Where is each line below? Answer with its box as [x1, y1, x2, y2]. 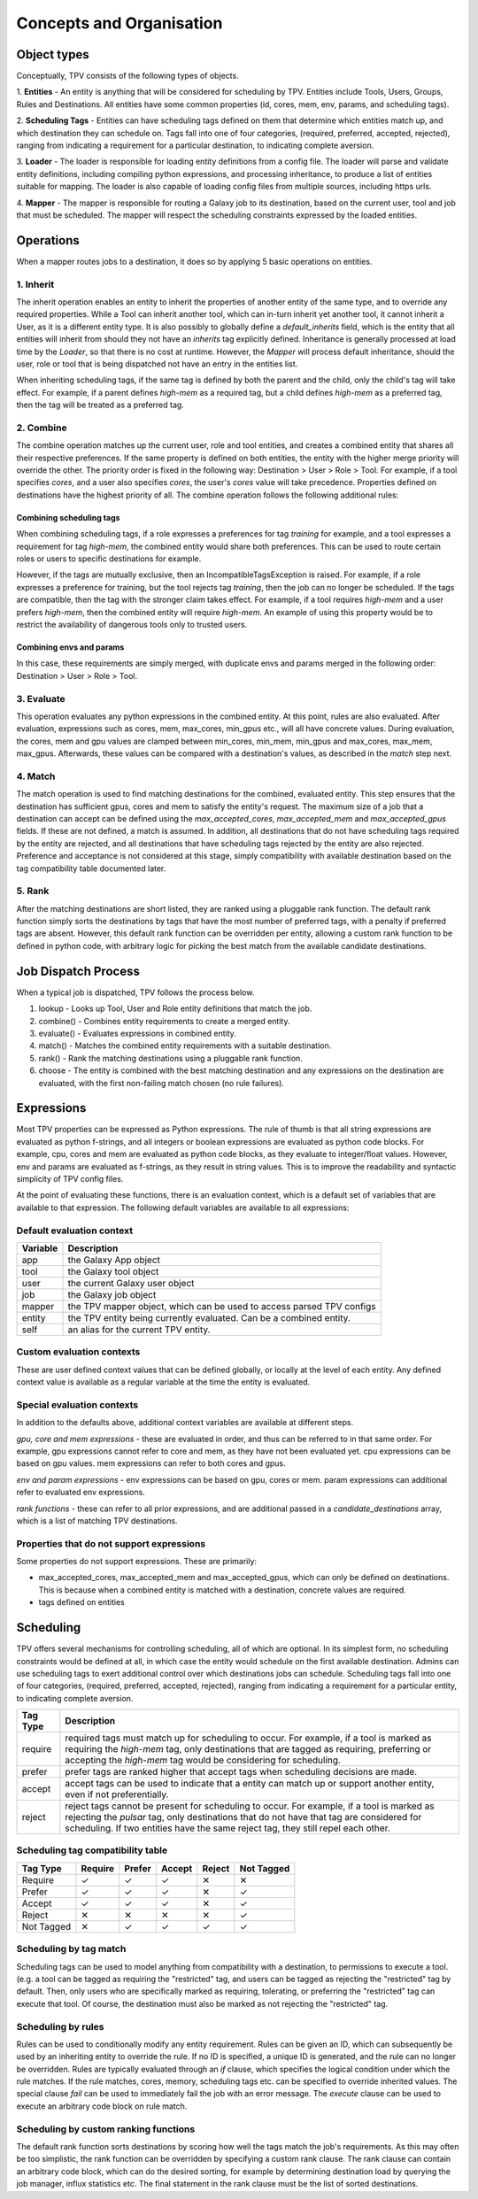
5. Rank [16, 885, 50, 898]
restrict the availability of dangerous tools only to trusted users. [16, 619, 248, 629]
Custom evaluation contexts [16, 1346, 141, 1358]
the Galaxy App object [67, 1254, 161, 1266]
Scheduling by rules [16, 2020, 104, 2033]
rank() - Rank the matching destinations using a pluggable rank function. [38, 1053, 303, 1063]
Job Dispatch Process [16, 963, 141, 978]
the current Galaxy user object [67, 1277, 195, 1289]
